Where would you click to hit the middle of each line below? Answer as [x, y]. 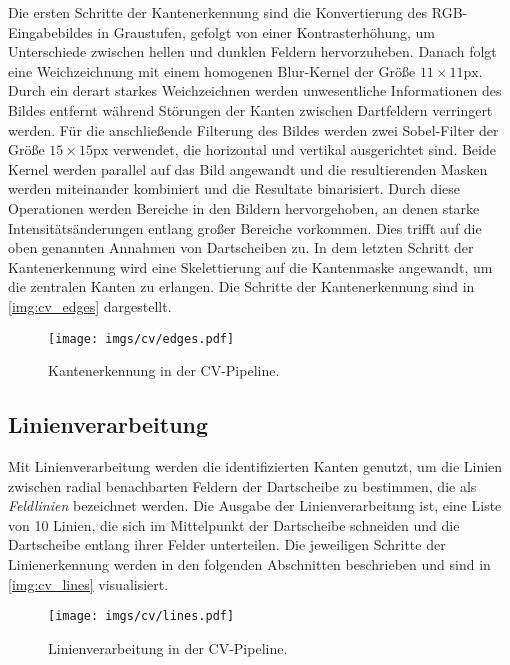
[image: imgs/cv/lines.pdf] [141, 616]
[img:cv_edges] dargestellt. [90, 305]
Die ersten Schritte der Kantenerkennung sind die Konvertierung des [218, 12]
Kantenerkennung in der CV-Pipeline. [164, 370]
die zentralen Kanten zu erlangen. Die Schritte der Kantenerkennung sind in [241, 286]
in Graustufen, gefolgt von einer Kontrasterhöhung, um [266, 31]
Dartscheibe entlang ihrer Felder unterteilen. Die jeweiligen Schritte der [227, 544]
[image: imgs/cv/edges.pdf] [141, 338]
